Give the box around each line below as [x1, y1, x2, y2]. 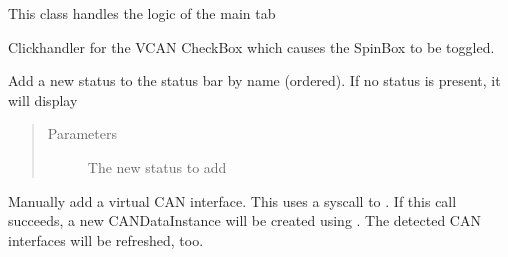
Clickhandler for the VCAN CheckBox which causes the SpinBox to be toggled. [8, 36, 495, 57]
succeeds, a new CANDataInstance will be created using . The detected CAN [8, 210, 481, 231]
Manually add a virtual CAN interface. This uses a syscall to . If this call [8, 190, 457, 211]
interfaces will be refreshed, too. [8, 229, 204, 250]
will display [8, 89, 78, 110]
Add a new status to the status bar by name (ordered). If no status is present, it [8, 70, 501, 91]
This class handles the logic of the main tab [8, 3, 276, 23]
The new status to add [87, 156, 227, 177]
